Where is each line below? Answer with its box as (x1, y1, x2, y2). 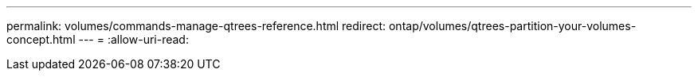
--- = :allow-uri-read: (78, 33, 189, 46)
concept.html (6, 33, 76, 46)
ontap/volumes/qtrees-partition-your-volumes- (388, 19, 637, 33)
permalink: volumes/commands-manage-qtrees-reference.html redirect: (6, 19, 386, 33)
